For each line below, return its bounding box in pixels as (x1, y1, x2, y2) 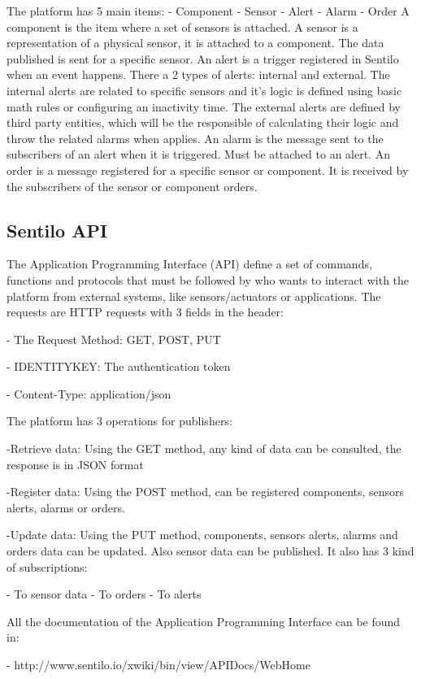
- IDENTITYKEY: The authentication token (7, 358, 231, 375)
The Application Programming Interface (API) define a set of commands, (7, 255, 372, 272)
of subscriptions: (7, 558, 88, 575)
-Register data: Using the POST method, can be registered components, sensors (7, 483, 405, 500)
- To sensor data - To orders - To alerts (7, 585, 202, 603)
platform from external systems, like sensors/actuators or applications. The (7, 287, 381, 304)
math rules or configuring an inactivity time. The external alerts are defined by (7, 98, 401, 115)
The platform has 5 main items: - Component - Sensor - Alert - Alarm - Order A (7, 2, 410, 19)
